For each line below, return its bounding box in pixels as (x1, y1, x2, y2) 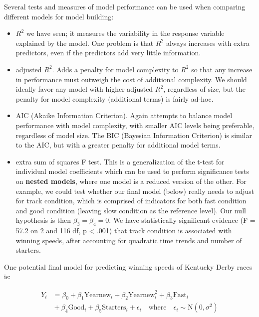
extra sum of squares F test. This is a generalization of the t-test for (15, 156, 225, 166)
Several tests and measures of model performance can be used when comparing (4, 1, 246, 11)
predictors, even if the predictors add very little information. (15, 47, 201, 58)
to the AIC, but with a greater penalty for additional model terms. (15, 140, 221, 150)
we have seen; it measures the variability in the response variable (26, 28, 225, 38)
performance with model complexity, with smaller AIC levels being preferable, (15, 120, 255, 130)
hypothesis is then (15, 215, 71, 225)
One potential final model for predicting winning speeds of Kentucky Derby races (4, 261, 253, 272)
